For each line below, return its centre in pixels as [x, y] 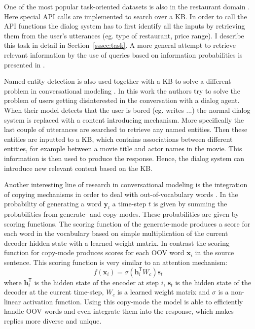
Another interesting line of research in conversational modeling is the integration [126, 184]
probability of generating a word [53, 204]
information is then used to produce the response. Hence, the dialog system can [124, 158]
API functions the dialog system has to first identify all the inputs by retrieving [125, 26]
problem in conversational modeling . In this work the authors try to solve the [122, 90]
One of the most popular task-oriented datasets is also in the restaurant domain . [127, 6]
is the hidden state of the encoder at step [96, 282]
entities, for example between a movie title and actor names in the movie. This [123, 148]
